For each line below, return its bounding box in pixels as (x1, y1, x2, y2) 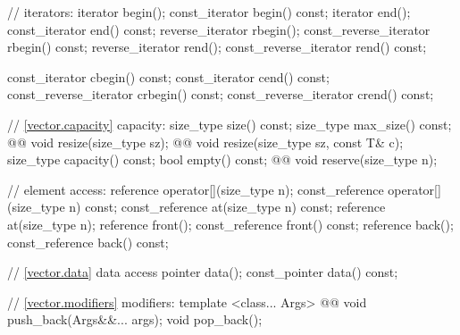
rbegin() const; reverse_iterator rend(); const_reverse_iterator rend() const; (7, 38, 427, 56)
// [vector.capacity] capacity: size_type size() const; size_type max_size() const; (7, 114, 452, 133)
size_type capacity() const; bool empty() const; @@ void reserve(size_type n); (7, 150, 438, 169)
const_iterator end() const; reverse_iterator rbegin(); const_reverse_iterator (7, 20, 431, 38)
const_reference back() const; (7, 232, 169, 251)
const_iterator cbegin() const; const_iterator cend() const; (7, 67, 330, 86)
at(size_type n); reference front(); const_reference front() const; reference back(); (7, 214, 454, 233)
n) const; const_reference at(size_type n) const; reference (69, 197, 386, 216)
